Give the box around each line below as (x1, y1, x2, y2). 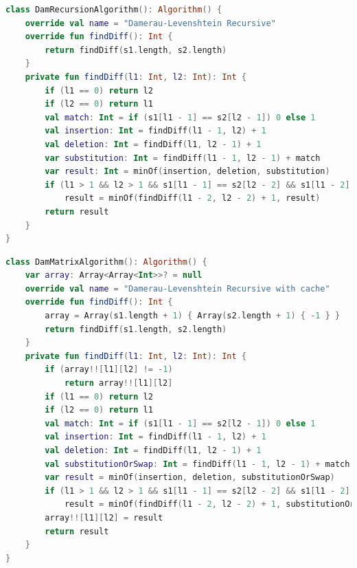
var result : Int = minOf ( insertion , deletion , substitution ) (45, 166, 330, 177)
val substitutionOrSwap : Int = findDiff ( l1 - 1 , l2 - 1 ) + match (45, 459, 350, 469)
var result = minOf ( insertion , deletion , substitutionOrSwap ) (45, 472, 335, 483)
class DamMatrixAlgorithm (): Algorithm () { (5, 256, 207, 267)
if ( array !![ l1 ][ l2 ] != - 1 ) (45, 364, 173, 375)
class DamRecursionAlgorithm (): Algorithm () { (5, 5, 222, 14)
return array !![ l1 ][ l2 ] (64, 378, 173, 389)
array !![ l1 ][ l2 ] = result (45, 512, 163, 523)
